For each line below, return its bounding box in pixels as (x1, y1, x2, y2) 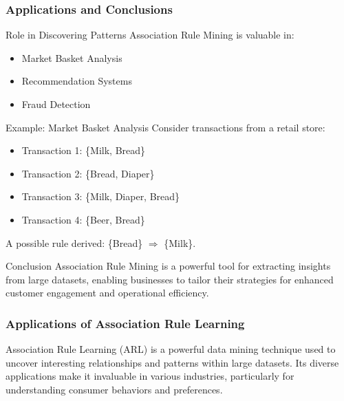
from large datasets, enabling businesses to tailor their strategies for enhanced (6, 272, 334, 286)
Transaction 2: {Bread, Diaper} (21, 166, 155, 180)
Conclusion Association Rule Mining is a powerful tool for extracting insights (6, 259, 331, 273)
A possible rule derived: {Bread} (6, 235, 143, 250)
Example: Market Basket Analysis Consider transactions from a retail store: (6, 120, 325, 134)
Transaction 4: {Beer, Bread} (21, 212, 145, 226)
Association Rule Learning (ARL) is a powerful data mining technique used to (6, 342, 336, 356)
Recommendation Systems (21, 74, 132, 88)
